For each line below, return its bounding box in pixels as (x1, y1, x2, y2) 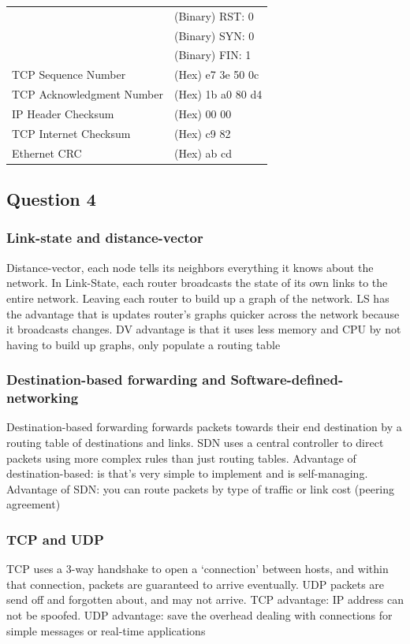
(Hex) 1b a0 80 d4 (173, 86, 263, 102)
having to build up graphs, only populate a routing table (6, 336, 281, 352)
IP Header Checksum (12, 105, 114, 121)
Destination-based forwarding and (6, 370, 226, 389)
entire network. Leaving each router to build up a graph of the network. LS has (6, 289, 389, 306)
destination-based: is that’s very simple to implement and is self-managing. (6, 465, 368, 482)
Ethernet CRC (12, 144, 82, 161)
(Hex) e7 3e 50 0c (173, 66, 259, 83)
